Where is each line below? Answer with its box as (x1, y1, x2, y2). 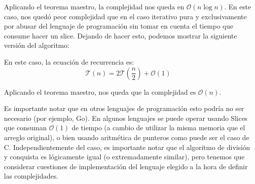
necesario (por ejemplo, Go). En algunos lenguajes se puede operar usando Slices (4, 112, 248, 123)
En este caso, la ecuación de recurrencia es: (4, 56, 134, 67)
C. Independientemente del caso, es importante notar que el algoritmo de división (4, 142, 250, 152)
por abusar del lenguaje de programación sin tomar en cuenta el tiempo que (4, 21, 233, 31)
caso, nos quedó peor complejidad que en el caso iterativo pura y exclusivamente (4, 11, 247, 21)
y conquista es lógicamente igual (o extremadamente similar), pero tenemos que (4, 151, 245, 162)
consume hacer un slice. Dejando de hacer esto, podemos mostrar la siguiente (4, 30, 237, 40)
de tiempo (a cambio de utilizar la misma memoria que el (72, 122, 245, 133)
